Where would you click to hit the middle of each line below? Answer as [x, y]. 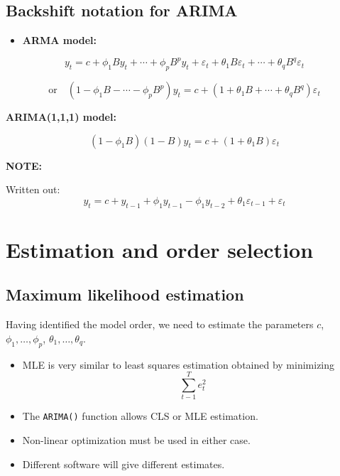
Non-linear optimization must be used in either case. [136, 440]
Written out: [33, 189]
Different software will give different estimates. [124, 464]
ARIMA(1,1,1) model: [61, 117]
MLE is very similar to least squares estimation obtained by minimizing [179, 364]
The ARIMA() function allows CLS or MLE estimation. [140, 416]
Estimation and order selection [160, 249]
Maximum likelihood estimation [125, 294]
